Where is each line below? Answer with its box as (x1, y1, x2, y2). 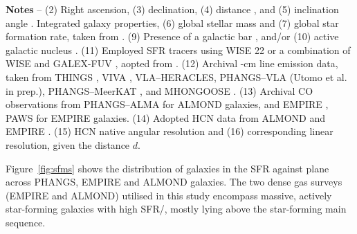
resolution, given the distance (6, 137, 130, 152)
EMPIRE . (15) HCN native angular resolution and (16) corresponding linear (6, 124, 333, 138)
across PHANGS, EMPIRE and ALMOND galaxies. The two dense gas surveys (6, 174, 342, 189)
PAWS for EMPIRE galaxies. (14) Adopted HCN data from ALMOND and (6, 110, 326, 125)
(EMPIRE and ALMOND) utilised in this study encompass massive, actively (6, 188, 332, 202)
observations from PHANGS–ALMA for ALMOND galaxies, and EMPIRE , (6, 97, 329, 111)
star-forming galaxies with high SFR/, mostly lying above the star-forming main (6, 201, 347, 216)
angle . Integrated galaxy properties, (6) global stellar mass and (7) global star (6, 15, 339, 30)
